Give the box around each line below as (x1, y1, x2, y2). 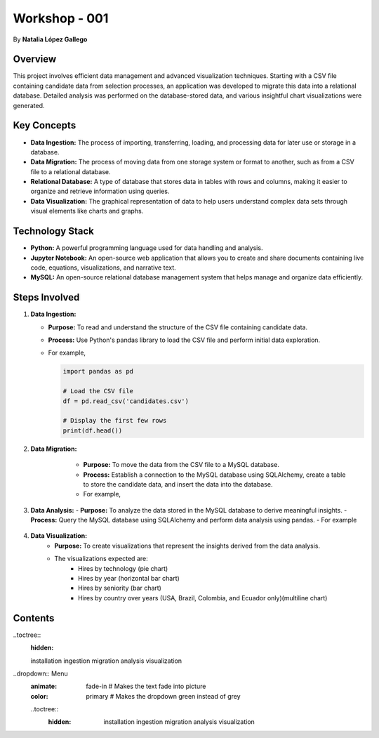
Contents (13, 612, 55, 624)
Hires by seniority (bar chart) (78, 584, 161, 593)
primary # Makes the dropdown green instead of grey (86, 692, 241, 700)
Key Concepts (13, 119, 77, 131)
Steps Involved (13, 291, 80, 303)
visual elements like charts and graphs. (30, 207, 144, 216)
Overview (13, 53, 57, 65)
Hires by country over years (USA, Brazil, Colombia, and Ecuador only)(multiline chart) (78, 593, 328, 602)
